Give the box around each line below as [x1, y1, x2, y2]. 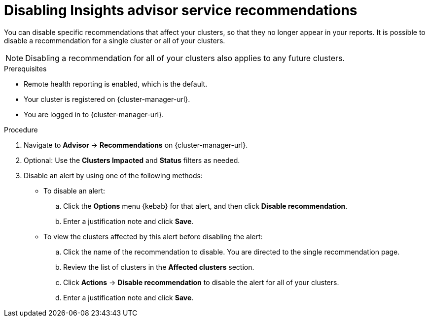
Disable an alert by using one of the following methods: [24, 171, 203, 180]
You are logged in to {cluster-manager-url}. [24, 110, 164, 119]
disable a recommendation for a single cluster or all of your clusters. [4, 36, 225, 45]
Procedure [4, 125, 38, 134]
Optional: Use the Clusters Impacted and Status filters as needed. [24, 156, 240, 164]
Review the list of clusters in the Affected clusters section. [63, 262, 254, 271]
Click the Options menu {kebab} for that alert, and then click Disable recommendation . [63, 201, 348, 210]
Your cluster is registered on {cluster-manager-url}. [24, 95, 190, 103]
